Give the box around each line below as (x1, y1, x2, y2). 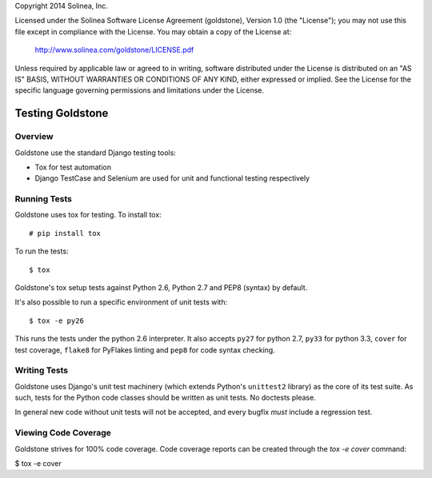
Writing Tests (14, 364, 68, 376)
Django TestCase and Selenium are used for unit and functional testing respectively (34, 173, 310, 183)
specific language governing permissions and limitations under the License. (14, 86, 264, 95)
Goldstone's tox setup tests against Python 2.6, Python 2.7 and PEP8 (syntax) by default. (14, 282, 308, 292)
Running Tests (14, 193, 72, 205)
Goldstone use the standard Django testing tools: (14, 148, 176, 157)
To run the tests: (14, 246, 69, 256)
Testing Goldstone (14, 106, 109, 120)
